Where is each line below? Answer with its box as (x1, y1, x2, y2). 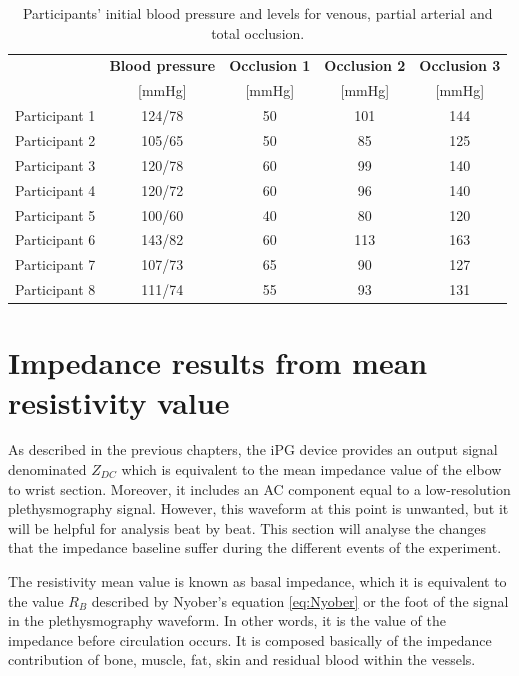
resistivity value (8, 381, 230, 422)
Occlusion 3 (419, 55, 501, 76)
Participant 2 (15, 129, 96, 150)
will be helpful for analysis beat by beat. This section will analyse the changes (8, 517, 487, 538)
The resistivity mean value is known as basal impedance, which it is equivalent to (8, 571, 507, 591)
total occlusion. (211, 22, 305, 43)
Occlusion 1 (229, 55, 311, 76)
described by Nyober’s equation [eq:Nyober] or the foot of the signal (91, 590, 509, 611)
